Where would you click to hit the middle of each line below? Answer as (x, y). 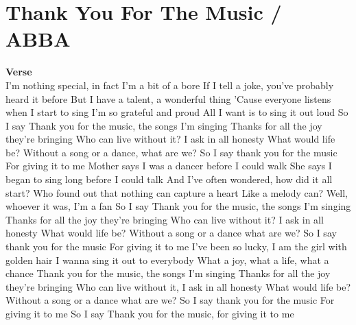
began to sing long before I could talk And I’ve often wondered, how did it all (169, 179)
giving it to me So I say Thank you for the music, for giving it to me (150, 313)
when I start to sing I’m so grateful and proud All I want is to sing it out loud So (177, 112)
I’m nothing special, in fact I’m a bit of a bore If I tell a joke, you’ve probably (170, 85)
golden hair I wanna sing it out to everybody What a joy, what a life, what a (167, 260)
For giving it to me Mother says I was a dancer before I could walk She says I (169, 166)
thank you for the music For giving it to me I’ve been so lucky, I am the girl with (176, 246)
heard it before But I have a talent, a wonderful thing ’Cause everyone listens (168, 98)
